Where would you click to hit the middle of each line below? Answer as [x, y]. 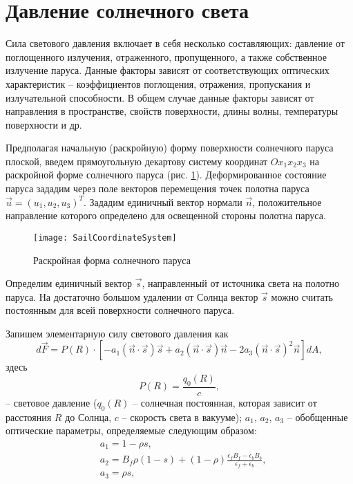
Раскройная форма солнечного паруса [112, 260]
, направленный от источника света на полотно [240, 283]
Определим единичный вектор [69, 283]
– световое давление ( [51, 402]
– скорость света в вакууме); [182, 417]
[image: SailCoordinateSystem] [105, 238]
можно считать [302, 296]
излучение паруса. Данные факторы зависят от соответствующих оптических [168, 70]
